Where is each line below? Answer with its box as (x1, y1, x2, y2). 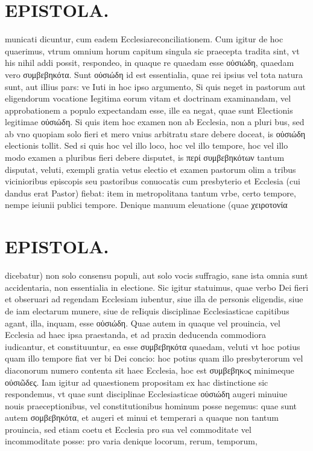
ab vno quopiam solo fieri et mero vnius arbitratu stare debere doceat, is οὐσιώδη (5, 127, 306, 140)
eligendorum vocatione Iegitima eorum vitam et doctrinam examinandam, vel (5, 92, 291, 105)
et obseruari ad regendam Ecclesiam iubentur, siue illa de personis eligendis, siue (5, 293, 303, 305)
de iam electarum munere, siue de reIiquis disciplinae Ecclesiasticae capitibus (5, 304, 289, 317)
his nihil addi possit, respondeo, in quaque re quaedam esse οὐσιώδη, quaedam (5, 56, 294, 69)
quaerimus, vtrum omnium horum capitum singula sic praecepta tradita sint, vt (5, 44, 300, 57)
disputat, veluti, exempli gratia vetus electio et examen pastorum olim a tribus (5, 163, 296, 175)
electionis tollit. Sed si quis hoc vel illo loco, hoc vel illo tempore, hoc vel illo (5, 139, 288, 152)
